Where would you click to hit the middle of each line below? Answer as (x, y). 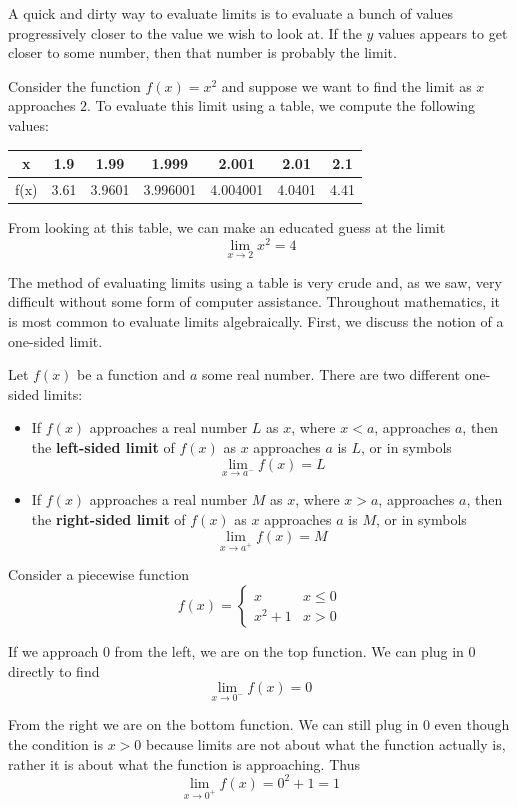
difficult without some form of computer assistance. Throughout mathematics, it (254, 301)
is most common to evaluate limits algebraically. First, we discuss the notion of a (256, 321)
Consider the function (74, 85)
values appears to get (443, 32)
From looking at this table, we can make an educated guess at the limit (227, 227)
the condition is (55, 743)
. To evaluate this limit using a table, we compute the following (281, 105)
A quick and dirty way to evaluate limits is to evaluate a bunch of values (231, 13)
